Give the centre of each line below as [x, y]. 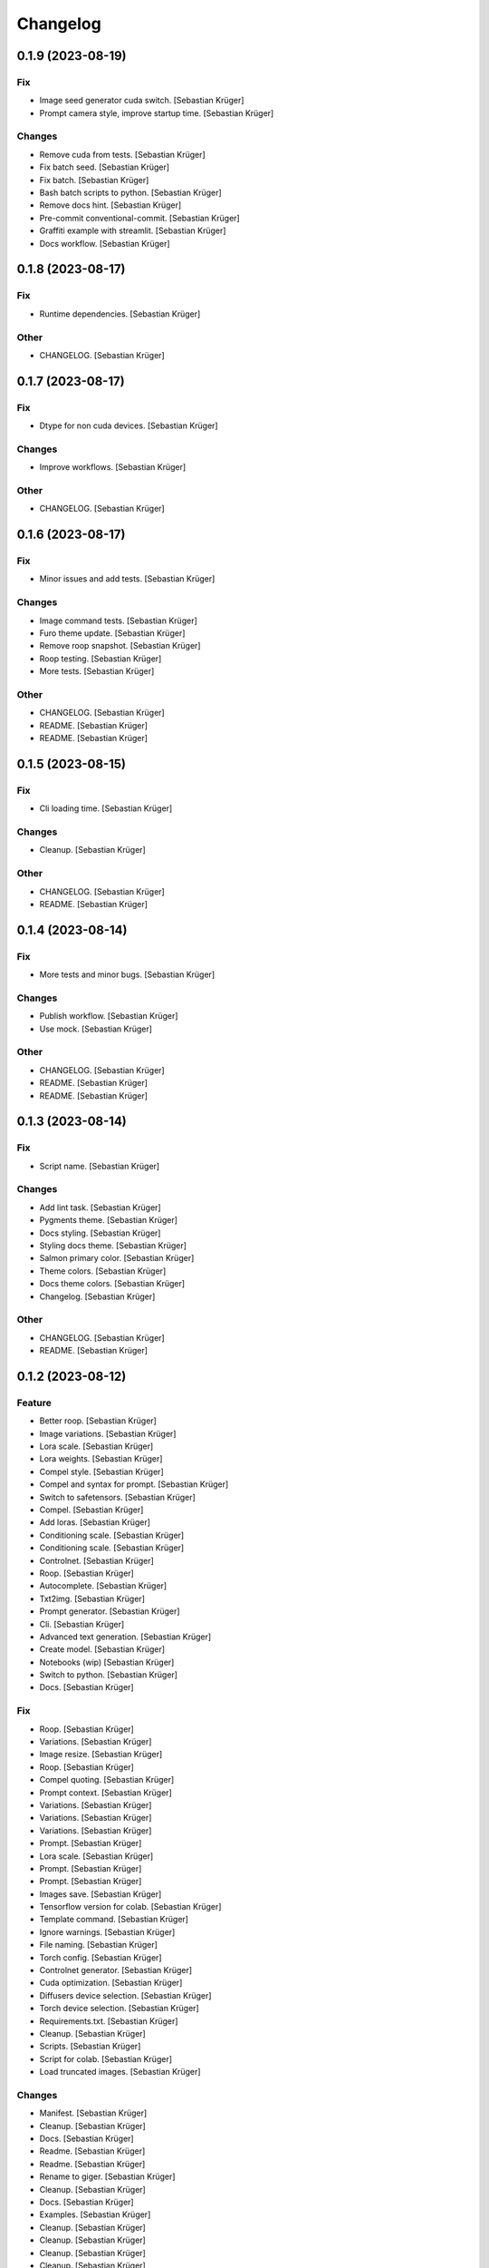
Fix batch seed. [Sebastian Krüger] [105, 167]
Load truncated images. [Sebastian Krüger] [120, 2072]
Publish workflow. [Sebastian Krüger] [109, 1016]
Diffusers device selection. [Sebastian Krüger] [125, 1995]
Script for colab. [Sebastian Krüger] [105, 2058]
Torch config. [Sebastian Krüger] [101, 1957]
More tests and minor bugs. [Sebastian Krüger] [127, 974]
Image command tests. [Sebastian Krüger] [119, 621]
